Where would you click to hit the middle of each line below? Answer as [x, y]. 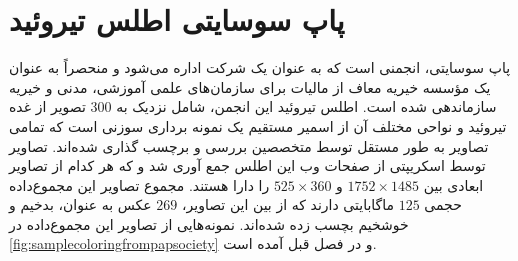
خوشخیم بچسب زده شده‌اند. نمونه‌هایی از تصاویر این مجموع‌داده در [209, 223]
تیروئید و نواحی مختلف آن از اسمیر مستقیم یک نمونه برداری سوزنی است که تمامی [258, 125]
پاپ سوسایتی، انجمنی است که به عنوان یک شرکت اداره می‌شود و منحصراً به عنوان [260, 67]
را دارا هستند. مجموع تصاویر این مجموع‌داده [139, 184]
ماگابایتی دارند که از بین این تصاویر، [288, 204]
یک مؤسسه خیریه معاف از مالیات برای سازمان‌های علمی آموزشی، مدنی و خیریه [250, 86]
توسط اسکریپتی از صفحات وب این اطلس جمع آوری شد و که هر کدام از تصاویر [247, 165]
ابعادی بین [453, 184]
